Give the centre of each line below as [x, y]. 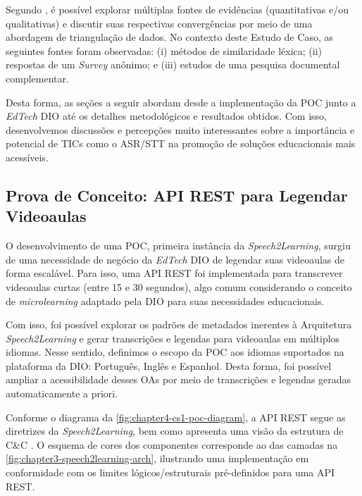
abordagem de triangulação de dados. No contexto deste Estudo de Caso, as [169, 37]
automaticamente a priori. [62, 393]
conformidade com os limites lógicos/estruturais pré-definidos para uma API [170, 472]
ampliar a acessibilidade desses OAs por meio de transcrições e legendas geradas [179, 379]
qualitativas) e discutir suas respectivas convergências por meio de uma [159, 23]
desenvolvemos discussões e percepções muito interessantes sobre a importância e [180, 129]
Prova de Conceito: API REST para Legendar [177, 195]
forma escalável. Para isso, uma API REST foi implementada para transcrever [174, 273]
